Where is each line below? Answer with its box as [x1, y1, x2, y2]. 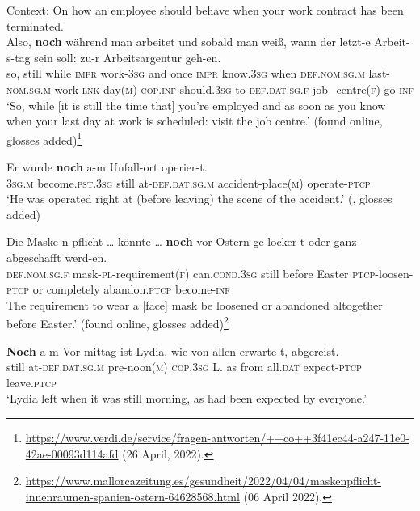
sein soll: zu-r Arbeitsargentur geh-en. [34, 49, 221, 65]
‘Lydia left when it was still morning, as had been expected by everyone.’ [6, 390, 367, 407]
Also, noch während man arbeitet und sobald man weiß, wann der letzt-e [6, 33, 371, 50]
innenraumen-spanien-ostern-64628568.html [25, 488, 240, 505]
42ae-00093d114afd [25, 445, 119, 462]
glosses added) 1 [6, 129, 82, 148]
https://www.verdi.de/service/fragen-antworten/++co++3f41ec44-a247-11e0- [25, 429, 409, 446]
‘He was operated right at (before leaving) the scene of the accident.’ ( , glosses [6, 190, 393, 207]
